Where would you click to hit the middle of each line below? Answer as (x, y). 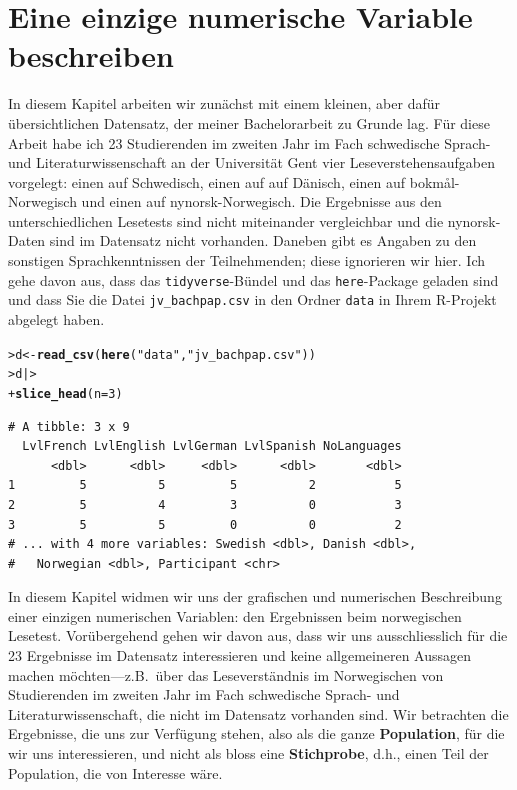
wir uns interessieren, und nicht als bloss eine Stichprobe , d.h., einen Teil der (248, 753)
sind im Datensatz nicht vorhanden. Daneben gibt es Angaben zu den (263, 240)
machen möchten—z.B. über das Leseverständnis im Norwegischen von (226, 674)
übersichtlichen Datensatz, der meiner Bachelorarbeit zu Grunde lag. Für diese (249, 122)
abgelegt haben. (56, 318)
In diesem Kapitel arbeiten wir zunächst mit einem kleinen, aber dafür (224, 103)
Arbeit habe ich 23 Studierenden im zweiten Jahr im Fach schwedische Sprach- (249, 142)
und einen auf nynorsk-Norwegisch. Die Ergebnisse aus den (261, 201)
